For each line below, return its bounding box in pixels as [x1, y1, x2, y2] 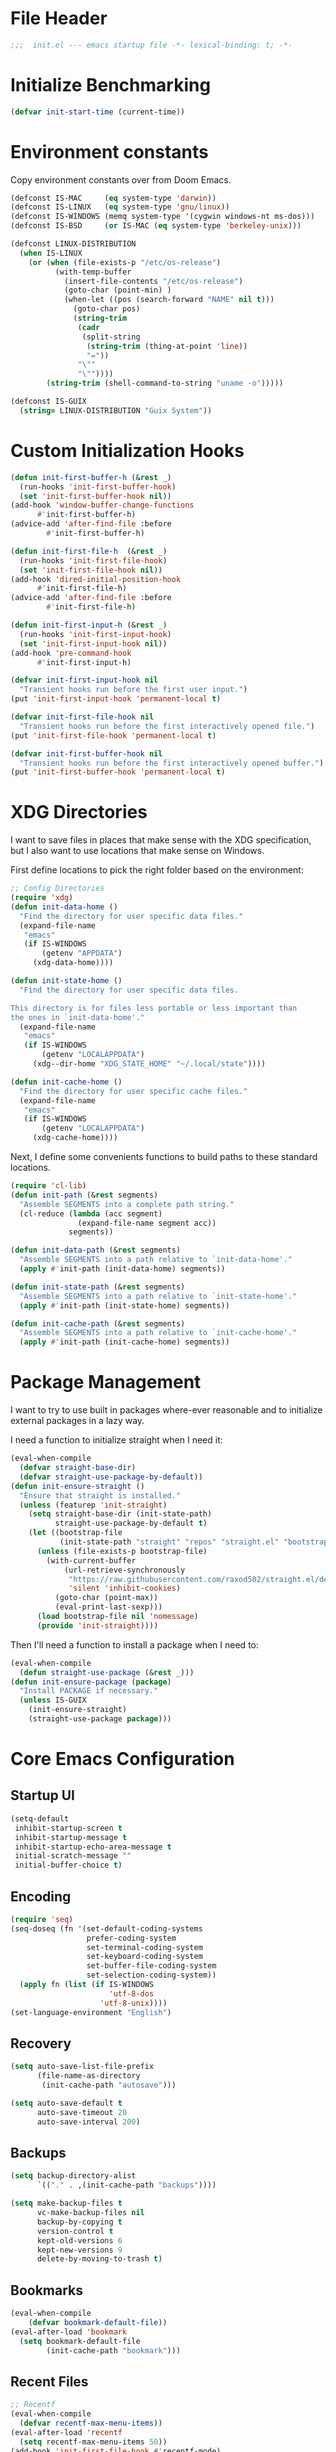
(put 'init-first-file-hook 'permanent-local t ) [10, 730, 217, 741]
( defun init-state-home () [10, 976, 123, 986]
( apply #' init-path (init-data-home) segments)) [19, 1264, 226, 1274]
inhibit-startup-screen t [14, 1823, 123, 1833]
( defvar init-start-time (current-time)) [10, 107, 186, 117]
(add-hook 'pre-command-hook [10, 648, 132, 658]
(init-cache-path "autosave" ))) [41, 2080, 177, 2091]
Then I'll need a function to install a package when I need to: [10, 1638, 260, 1651]
